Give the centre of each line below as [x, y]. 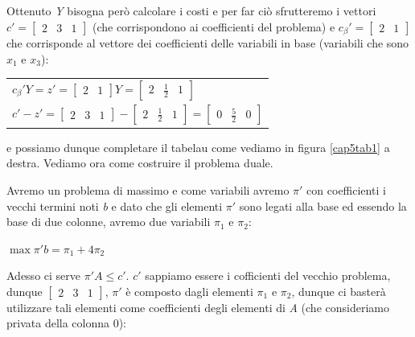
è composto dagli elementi [189, 291]
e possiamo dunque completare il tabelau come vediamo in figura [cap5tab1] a [198, 147]
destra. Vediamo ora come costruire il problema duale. [140, 163]
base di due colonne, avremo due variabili [109, 222]
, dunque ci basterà [339, 291]
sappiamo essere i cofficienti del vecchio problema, [268, 275]
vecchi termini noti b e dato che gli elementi [115, 205]
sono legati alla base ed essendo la [323, 205]
